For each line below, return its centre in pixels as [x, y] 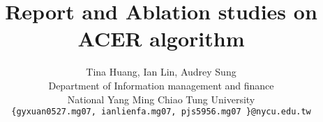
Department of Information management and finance [161, 85]
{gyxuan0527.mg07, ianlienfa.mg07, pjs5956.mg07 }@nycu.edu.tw [161, 112]
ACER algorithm [161, 38]
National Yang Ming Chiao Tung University [161, 99]
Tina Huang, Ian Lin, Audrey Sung [161, 72]
